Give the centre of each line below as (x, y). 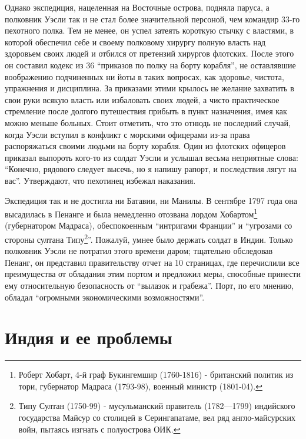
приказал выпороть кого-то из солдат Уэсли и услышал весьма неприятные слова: (152, 157)
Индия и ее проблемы (89, 337)
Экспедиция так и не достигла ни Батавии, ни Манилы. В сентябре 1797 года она (151, 200)
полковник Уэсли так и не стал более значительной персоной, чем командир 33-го (152, 19)
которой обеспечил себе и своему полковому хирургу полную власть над (135, 42)
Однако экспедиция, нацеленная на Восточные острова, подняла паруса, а (137, 7)
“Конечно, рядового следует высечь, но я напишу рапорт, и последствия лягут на (151, 169)
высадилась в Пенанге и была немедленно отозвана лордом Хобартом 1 (131, 213)
